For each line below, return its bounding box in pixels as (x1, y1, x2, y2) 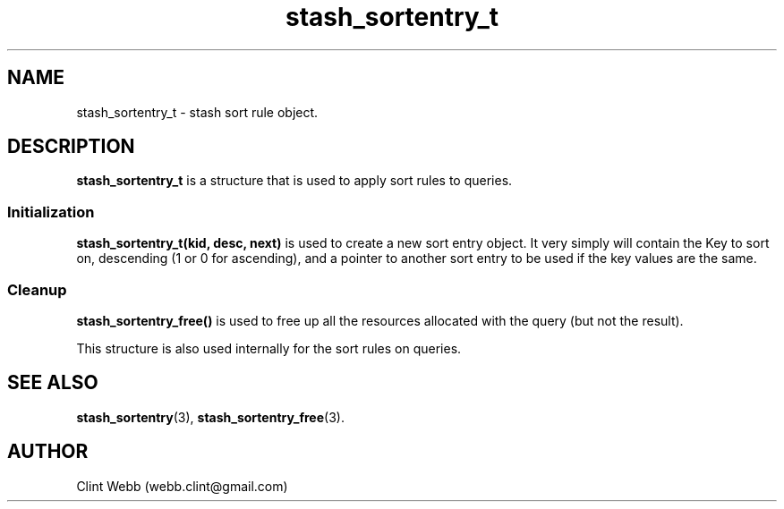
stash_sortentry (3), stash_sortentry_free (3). (76, 409, 345, 425)
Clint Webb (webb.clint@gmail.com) (76, 478, 288, 494)
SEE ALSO (7, 371, 98, 394)
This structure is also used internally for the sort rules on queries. (76, 340, 462, 356)
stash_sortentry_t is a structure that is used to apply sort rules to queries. (76, 173, 513, 189)
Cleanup (7, 280, 67, 299)
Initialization (7, 202, 95, 221)
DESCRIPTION (7, 135, 135, 158)
